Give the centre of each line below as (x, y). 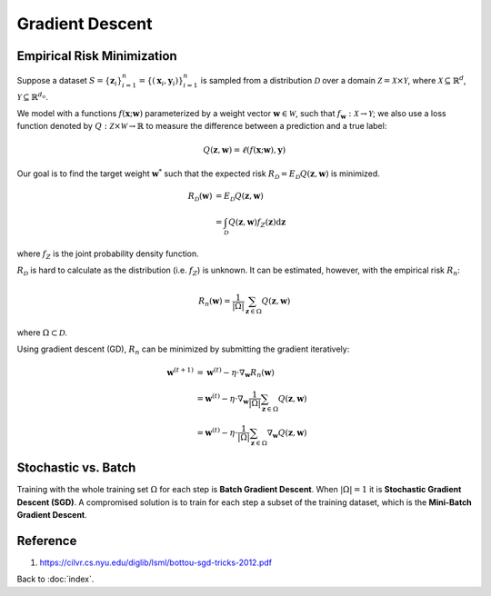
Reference (47, 541)
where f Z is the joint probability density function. (108, 254)
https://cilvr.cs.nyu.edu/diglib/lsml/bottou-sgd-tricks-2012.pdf (156, 562)
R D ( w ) (200, 197)
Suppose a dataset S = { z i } (70, 81)
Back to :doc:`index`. (55, 579)
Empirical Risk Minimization (97, 56)
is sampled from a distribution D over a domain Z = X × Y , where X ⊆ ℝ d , (334, 79)
